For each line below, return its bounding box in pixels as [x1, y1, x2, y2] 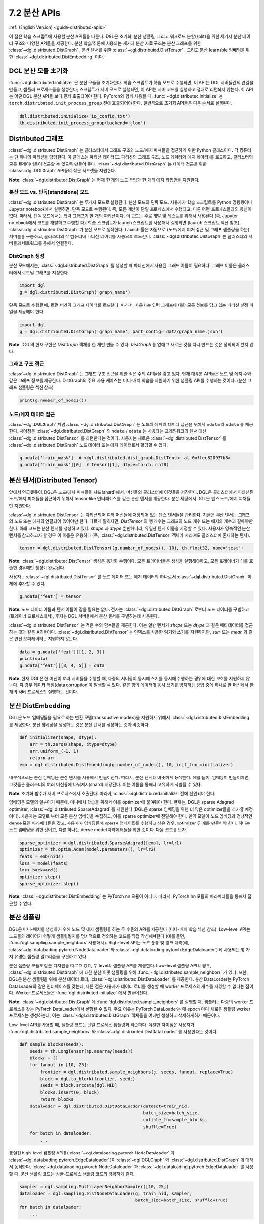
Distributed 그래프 [9, 134, 64, 142]
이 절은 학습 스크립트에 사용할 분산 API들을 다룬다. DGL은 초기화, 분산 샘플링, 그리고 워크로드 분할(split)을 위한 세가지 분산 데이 [9, 33, 251, 39]
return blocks [40, 1097, 74, 1102]
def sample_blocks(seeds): [19, 1042, 84, 1047]
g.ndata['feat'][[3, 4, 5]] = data [19, 662, 105, 668]
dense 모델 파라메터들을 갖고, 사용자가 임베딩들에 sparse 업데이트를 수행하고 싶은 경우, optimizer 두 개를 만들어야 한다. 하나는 [9, 820, 250, 826]
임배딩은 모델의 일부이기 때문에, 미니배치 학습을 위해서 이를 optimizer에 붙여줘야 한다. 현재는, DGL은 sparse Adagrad [9, 800, 234, 805]
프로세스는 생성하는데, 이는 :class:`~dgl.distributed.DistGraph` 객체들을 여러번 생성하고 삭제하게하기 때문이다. [9, 1012, 220, 1018]
